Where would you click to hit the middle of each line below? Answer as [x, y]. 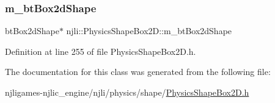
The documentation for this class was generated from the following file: [138, 72]
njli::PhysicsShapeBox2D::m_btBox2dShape [149, 31]
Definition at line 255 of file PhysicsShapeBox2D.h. [101, 51]
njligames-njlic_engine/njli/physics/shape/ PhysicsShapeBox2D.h [127, 92]
